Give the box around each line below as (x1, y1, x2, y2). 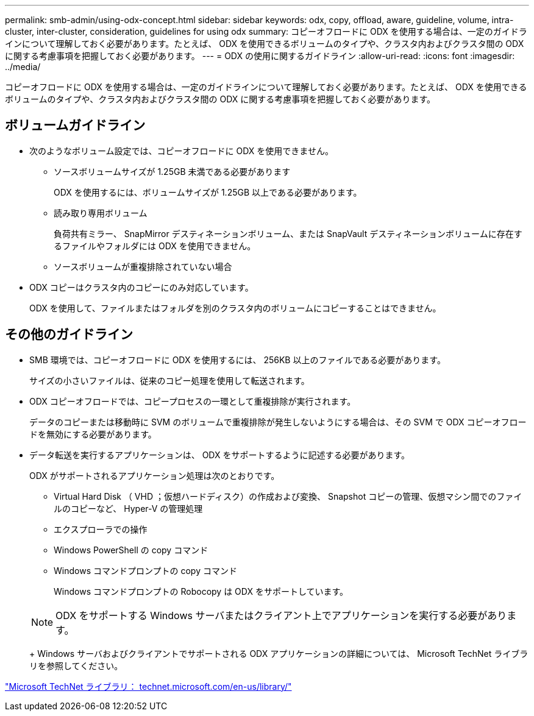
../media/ (5, 62, 41, 72)
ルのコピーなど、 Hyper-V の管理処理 (54, 503, 203, 514)
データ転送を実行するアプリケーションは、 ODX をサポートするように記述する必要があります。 (29, 449, 410, 460)
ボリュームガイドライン (5, 118, 146, 133)
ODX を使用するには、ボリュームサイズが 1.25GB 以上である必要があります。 (54, 186, 362, 197)
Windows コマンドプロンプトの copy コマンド (54, 565, 237, 576)
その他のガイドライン (5, 327, 133, 342)
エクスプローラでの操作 (54, 523, 148, 534)
